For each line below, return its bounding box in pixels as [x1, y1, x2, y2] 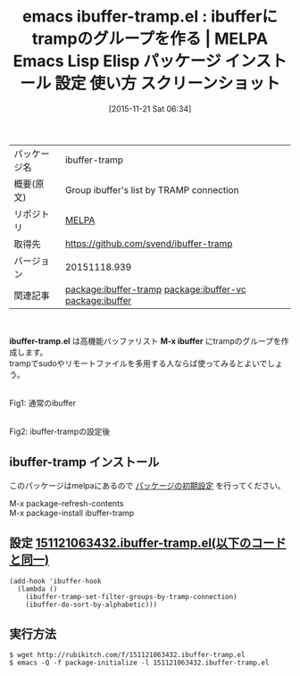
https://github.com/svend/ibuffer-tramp [65, 237, 233, 249]
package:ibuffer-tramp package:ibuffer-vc [65, 283, 247, 296]
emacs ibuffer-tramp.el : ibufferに [21, 6, 279, 27]
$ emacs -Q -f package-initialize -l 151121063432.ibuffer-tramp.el [9, 658, 270, 668]
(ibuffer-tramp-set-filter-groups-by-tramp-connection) [25, 592, 238, 601]
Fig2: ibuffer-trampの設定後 [9, 426, 111, 437]
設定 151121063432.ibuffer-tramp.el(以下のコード [9, 536, 287, 551]
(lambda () [17, 584, 58, 593]
